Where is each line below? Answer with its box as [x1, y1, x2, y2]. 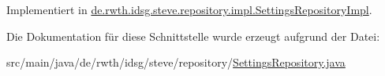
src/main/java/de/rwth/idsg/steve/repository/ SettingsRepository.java [6, 54, 346, 71]
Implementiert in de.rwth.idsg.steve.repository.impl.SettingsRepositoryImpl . [6, 2, 372, 17]
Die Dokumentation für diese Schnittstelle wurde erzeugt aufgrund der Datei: [6, 27, 380, 44]
